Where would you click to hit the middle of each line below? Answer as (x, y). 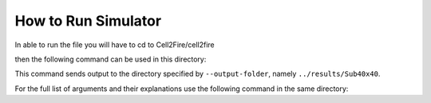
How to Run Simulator (88, 21)
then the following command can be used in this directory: (111, 59)
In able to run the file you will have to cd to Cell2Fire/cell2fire (115, 45)
